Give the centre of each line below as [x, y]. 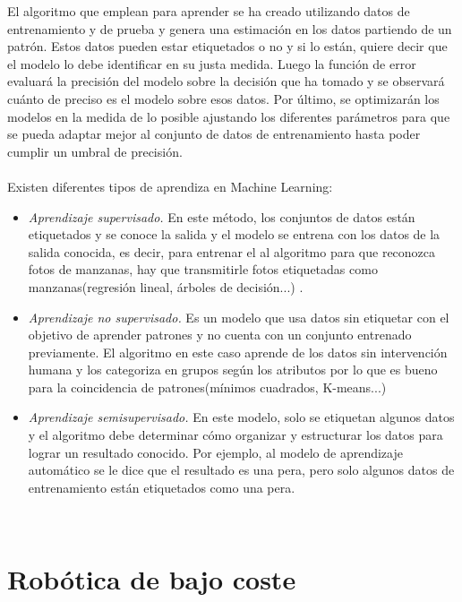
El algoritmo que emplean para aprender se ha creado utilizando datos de [209, 11]
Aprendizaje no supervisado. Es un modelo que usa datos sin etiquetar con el [239, 317]
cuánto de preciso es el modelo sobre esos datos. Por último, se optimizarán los [223, 98]
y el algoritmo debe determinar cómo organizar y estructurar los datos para [235, 435]
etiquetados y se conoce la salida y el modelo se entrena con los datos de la [234, 234]
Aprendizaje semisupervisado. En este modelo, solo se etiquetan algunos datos [241, 417]
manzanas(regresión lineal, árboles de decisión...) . [166, 286]
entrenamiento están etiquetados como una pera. [162, 487]
